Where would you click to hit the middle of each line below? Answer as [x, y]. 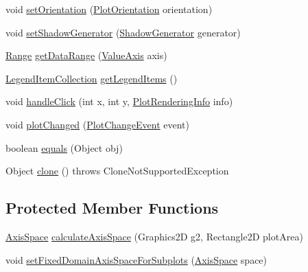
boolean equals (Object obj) [64, 147]
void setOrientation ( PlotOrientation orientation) [109, 9]
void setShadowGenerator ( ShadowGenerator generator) [123, 32]
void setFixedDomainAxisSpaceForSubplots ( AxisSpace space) [137, 259]
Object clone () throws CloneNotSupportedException [117, 171]
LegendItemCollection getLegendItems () [92, 78]
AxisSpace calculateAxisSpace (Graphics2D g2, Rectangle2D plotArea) [154, 236]
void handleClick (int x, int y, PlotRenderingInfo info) [119, 101]
